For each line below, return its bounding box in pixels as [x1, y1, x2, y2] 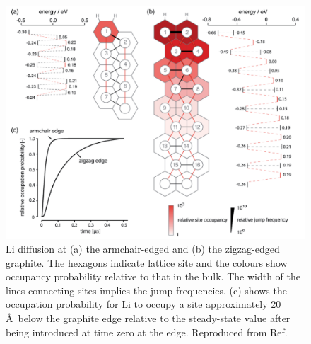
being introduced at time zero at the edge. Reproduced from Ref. [6, 324, 288, 339]
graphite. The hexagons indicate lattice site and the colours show [6, 255, 288, 270]
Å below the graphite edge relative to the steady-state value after [6, 310, 291, 325]
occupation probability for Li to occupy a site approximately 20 [6, 297, 281, 311]
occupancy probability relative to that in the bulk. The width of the [6, 269, 301, 284]
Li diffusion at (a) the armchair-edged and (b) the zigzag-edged [6, 241, 280, 256]
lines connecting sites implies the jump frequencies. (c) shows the [6, 282, 287, 297]
